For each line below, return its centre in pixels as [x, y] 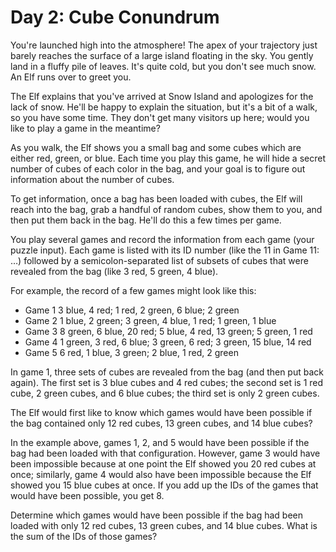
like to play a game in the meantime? [85, 128]
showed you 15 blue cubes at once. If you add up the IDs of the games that [164, 485]
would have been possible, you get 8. [87, 495]
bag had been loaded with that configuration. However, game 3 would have [165, 453]
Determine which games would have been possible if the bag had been [157, 515]
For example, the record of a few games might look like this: [133, 290]
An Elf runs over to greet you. [71, 77]
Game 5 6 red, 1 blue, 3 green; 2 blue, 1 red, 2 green [131, 352]
